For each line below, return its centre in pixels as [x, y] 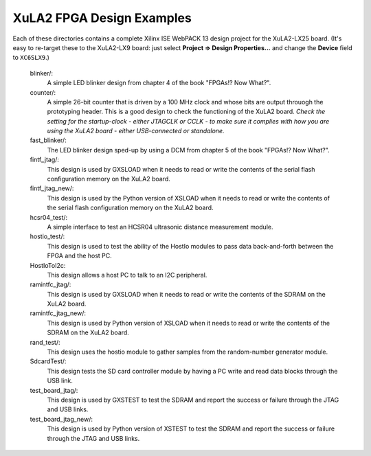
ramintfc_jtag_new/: [58, 313]
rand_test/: [45, 342]
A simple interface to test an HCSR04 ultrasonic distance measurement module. [160, 227]
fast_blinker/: [48, 140]
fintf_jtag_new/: [52, 188]
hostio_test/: [47, 236]
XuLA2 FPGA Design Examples [102, 18]
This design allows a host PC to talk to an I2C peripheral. [127, 275]
